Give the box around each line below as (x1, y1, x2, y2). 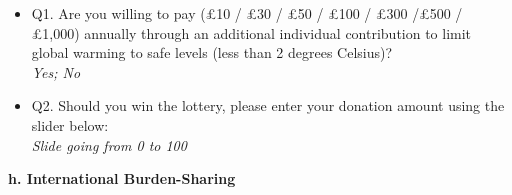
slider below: (31, 114, 109, 135)
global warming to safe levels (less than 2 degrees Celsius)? (31, 42, 393, 63)
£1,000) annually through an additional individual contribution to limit (31, 22, 472, 43)
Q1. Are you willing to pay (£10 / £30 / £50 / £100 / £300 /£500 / (31, 3, 463, 23)
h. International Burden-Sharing (8, 168, 236, 189)
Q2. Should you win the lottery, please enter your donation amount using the (31, 95, 505, 116)
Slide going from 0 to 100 (31, 134, 187, 155)
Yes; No (31, 61, 81, 82)
